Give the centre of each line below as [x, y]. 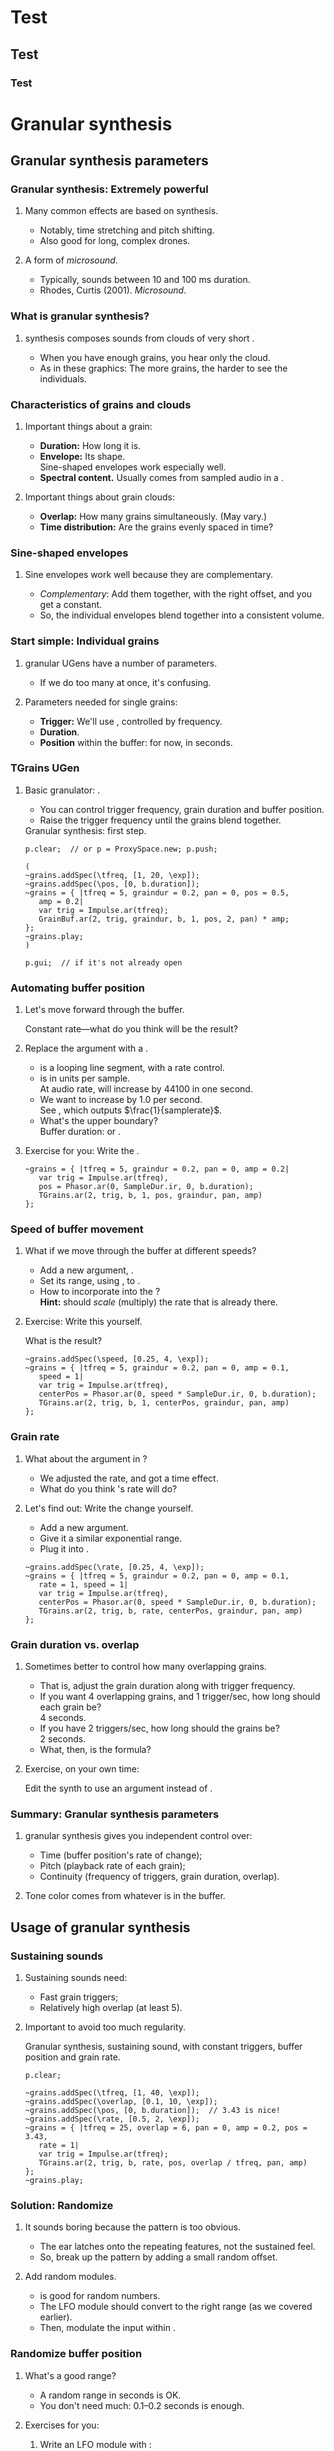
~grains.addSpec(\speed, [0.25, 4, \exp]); [117, 1359]
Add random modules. [70, 2277]
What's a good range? [70, 2375]
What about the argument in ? [86, 1458]
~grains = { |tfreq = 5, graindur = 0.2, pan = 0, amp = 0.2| [157, 1169]
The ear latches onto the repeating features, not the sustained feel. [177, 2247]
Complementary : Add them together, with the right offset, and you [176, 594]
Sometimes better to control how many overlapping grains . [145, 1667]
